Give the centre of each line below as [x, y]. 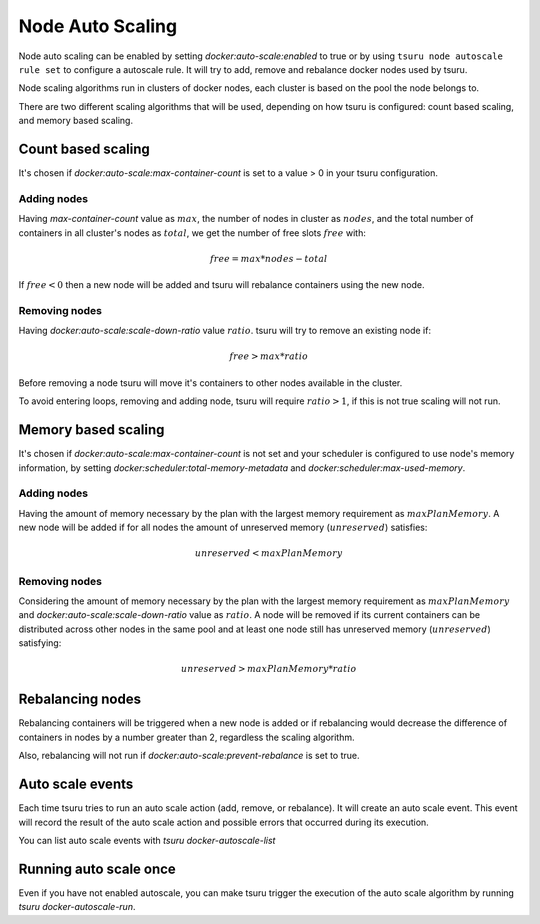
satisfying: [40, 643]
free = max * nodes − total [269, 258]
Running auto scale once [97, 868]
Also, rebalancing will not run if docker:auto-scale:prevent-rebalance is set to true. [189, 756]
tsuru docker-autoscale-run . [77, 907]
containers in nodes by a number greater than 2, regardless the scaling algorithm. [186, 737]
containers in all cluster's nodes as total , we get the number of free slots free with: [192, 232]
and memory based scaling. [76, 121]
